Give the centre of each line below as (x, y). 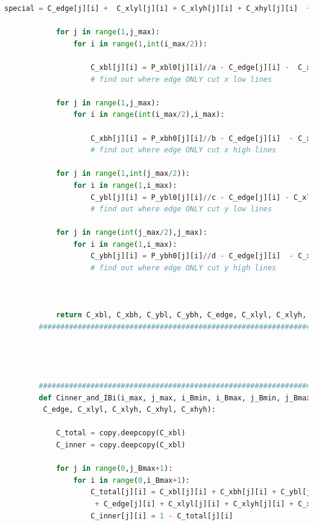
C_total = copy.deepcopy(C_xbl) (121, 433)
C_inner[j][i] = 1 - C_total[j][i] (162, 516)
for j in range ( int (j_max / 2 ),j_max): (131, 233)
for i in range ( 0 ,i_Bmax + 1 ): (131, 480)
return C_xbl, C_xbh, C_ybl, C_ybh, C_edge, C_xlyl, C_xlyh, (181, 315)
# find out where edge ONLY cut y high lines (184, 268)
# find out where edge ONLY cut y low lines (181, 209)
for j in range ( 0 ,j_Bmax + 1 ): (114, 469)
